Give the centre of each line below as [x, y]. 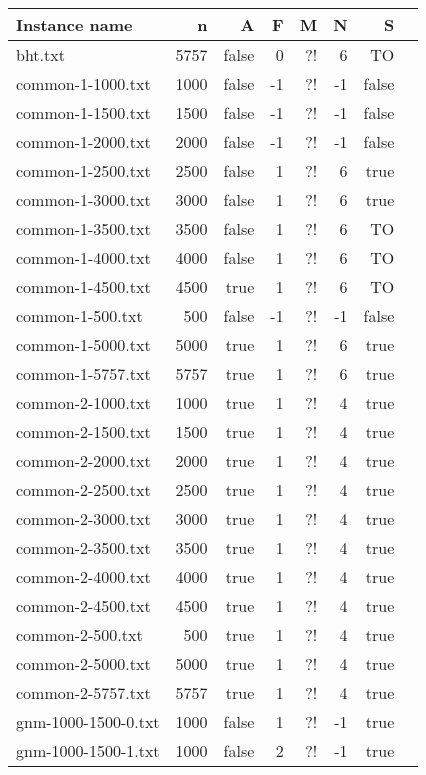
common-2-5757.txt [83, 692]
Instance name [74, 24]
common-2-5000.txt [83, 663]
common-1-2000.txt [83, 141]
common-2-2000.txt [83, 460]
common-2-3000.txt [83, 518]
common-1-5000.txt [83, 344]
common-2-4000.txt [83, 576]
